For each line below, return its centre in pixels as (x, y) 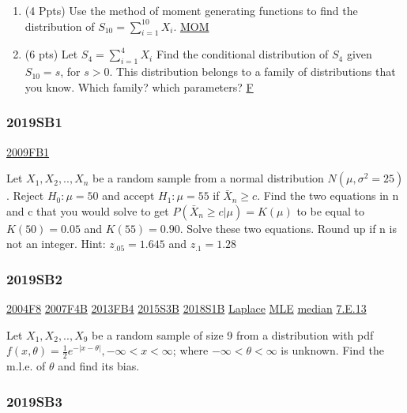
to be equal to (330, 210)
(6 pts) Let (51, 54)
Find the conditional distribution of (242, 54)
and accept (128, 195)
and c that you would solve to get (88, 210)
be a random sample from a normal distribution (208, 178)
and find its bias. (99, 366)
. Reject (25, 195)
